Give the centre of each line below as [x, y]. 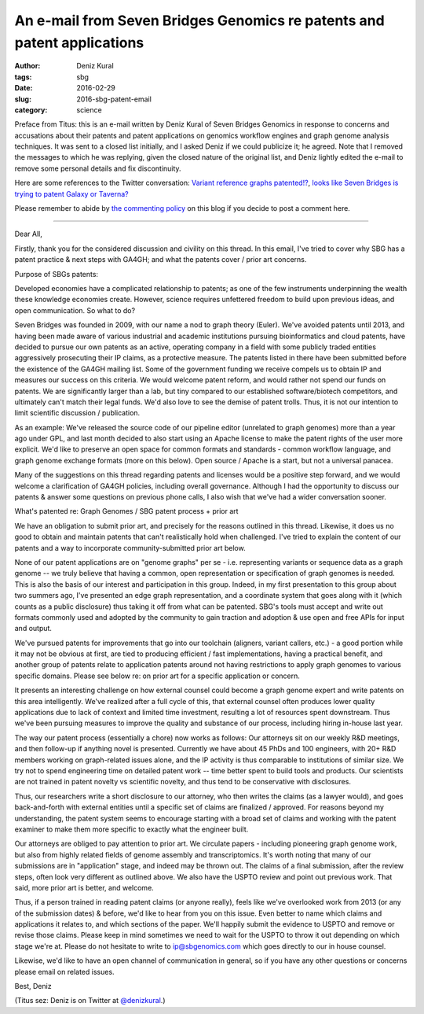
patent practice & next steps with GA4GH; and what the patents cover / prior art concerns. [161, 260]
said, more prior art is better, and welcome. [84, 887]
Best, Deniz [33, 986]
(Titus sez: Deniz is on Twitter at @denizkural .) [90, 1001]
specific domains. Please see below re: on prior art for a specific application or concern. [157, 676]
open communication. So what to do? [75, 310]
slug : [23, 99]
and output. [33, 629]
